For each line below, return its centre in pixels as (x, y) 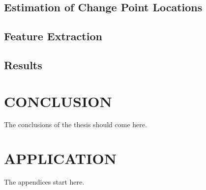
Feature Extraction (53, 36)
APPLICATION (60, 158)
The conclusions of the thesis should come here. (75, 124)
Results (23, 65)
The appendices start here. (44, 182)
